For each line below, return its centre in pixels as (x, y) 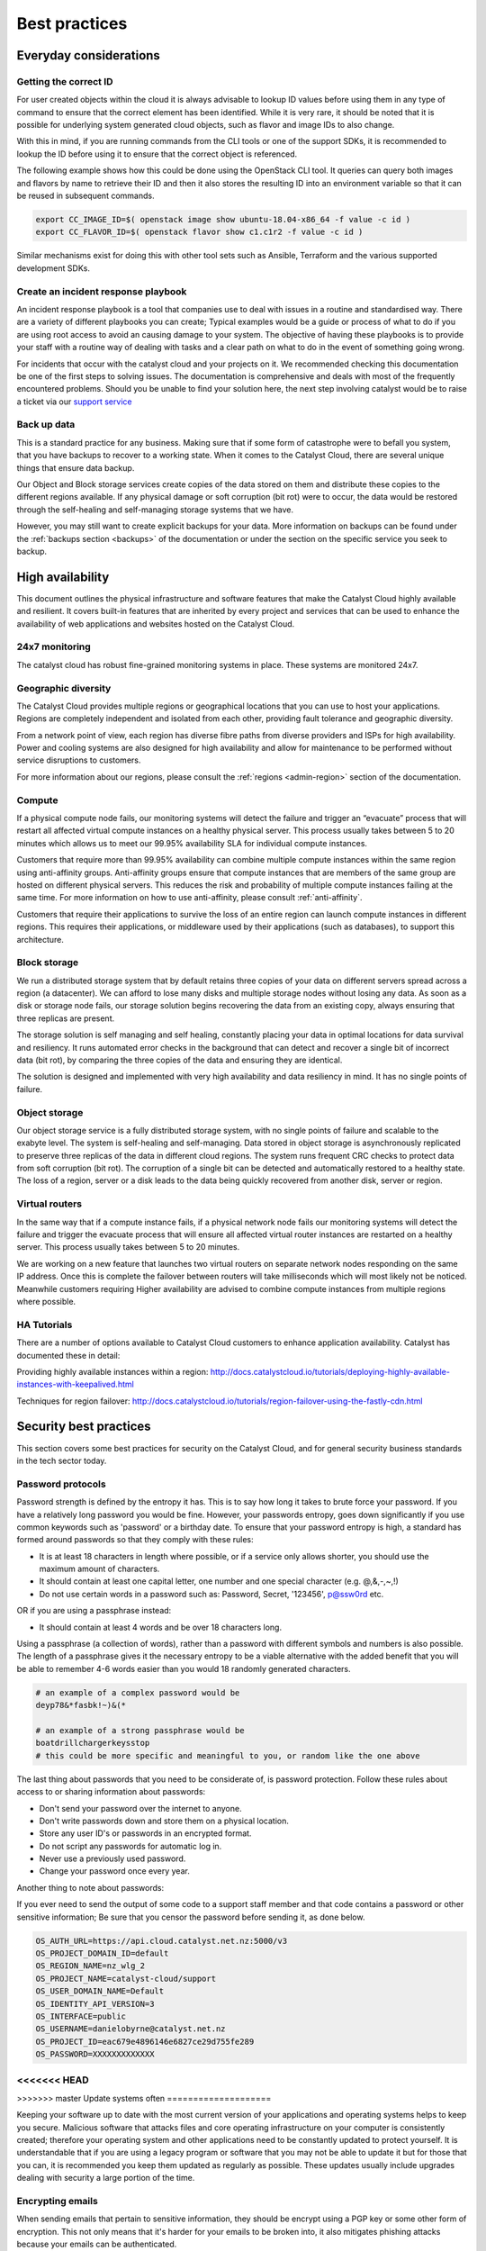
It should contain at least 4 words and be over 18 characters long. (161, 1627)
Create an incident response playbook (102, 291)
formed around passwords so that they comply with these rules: (135, 1540)
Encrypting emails (57, 2201)
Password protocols (62, 1484)
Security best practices (84, 1427)
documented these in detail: (68, 1355)
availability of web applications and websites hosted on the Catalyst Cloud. (156, 624)
